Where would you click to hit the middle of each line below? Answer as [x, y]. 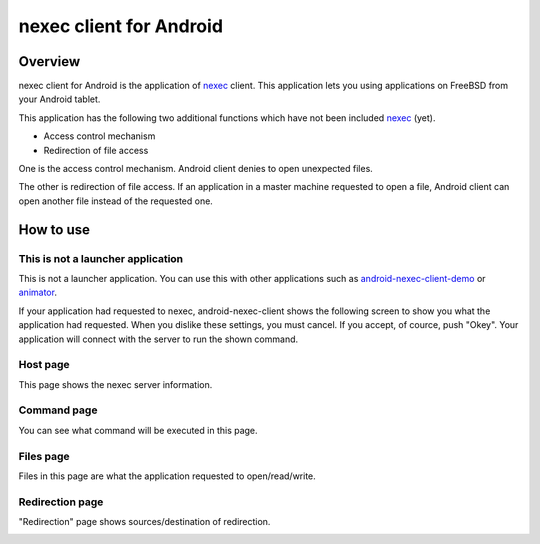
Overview [49, 61]
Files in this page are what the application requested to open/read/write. [167, 476]
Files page [44, 456]
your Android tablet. [59, 99]
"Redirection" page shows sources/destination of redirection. [144, 522]
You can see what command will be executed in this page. [138, 430]
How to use [54, 229]
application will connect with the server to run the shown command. [158, 339]
